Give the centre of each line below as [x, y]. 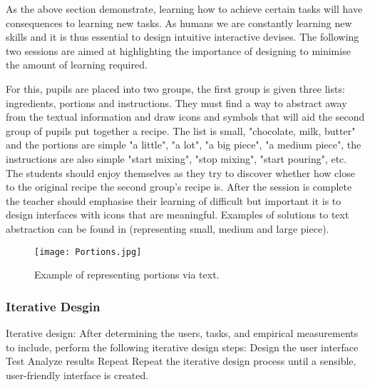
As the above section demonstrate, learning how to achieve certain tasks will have [184, 9]
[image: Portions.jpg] [88, 252]
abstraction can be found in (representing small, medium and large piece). [168, 228]
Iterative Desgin [53, 306]
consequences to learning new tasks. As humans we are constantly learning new [179, 22]
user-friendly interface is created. [77, 375]
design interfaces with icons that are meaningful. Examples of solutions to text [178, 215]
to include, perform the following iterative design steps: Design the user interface [182, 347]
